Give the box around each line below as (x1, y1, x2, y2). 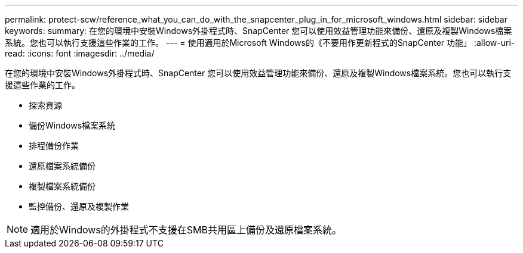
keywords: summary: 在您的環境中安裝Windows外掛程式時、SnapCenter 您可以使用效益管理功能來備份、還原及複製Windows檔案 (5, 26, 512, 36)
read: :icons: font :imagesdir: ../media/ (5, 48, 155, 58)
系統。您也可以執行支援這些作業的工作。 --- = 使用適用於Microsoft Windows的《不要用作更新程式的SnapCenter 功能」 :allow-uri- (5, 38, 515, 48)
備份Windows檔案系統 (29, 120, 116, 130)
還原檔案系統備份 (29, 161, 96, 171)
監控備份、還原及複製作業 (29, 201, 129, 211)
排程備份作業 (29, 140, 79, 151)
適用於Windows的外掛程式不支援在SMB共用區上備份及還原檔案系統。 (30, 224, 342, 236)
